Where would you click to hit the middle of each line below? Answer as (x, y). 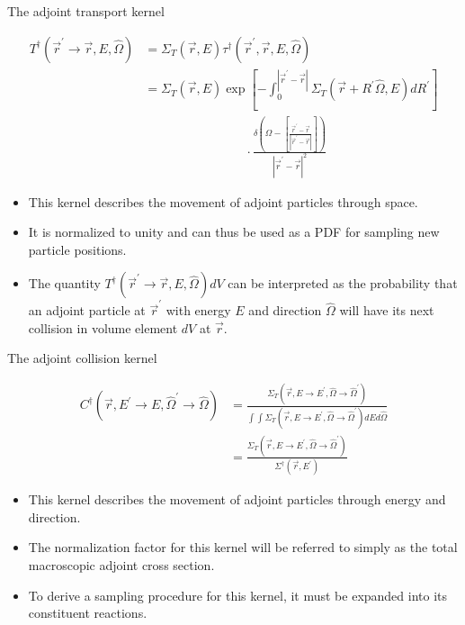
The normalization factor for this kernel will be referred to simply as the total (243, 547)
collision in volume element (103, 327)
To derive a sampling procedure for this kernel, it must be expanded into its (238, 595)
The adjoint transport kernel (86, 11)
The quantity (64, 283)
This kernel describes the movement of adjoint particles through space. (223, 201)
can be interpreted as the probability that (343, 283)
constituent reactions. (88, 613)
